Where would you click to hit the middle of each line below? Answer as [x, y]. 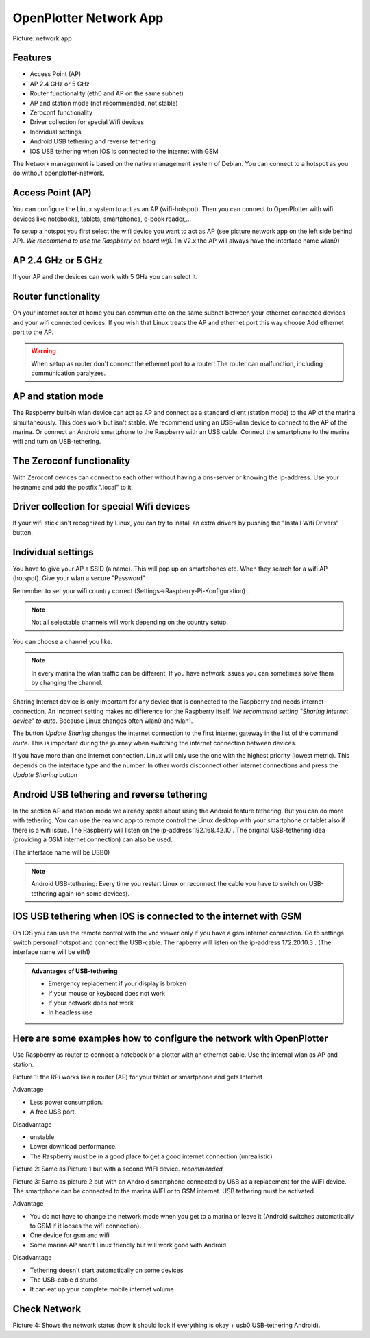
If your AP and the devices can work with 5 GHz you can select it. [105, 277]
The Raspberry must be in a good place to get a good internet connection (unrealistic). [152, 1156]
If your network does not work [91, 1003]
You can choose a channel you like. [63, 641]
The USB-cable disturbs [64, 1280]
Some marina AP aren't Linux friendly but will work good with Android [128, 1245]
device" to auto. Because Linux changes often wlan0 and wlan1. [103, 721]
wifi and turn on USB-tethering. [57, 442]
